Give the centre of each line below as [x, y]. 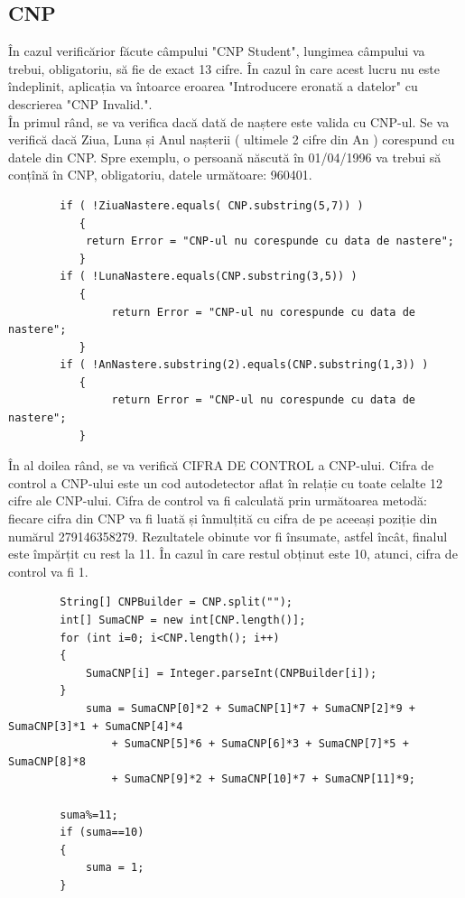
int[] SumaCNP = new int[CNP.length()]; [183, 620]
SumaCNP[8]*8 [47, 761]
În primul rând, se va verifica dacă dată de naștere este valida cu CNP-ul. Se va [229, 121]
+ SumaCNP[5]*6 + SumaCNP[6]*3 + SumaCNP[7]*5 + [260, 744]
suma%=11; [89, 815]
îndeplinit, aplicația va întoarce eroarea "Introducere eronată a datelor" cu [213, 86]
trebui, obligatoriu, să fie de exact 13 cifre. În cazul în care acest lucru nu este [224, 68]
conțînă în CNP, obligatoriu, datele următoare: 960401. [160, 175]
